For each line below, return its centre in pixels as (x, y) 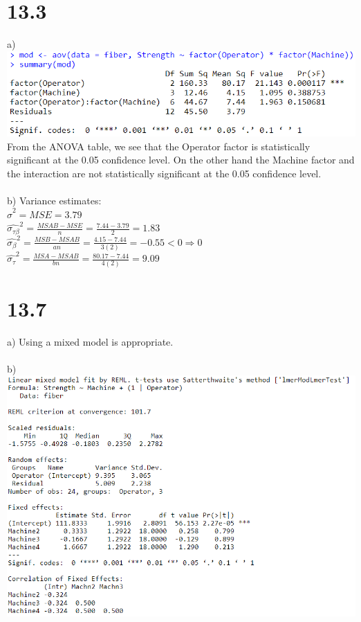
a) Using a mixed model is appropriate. (90, 341)
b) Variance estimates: (54, 201)
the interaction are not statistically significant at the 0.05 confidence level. (164, 174)
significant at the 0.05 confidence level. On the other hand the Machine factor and (181, 160)
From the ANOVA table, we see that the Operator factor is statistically (159, 146)
